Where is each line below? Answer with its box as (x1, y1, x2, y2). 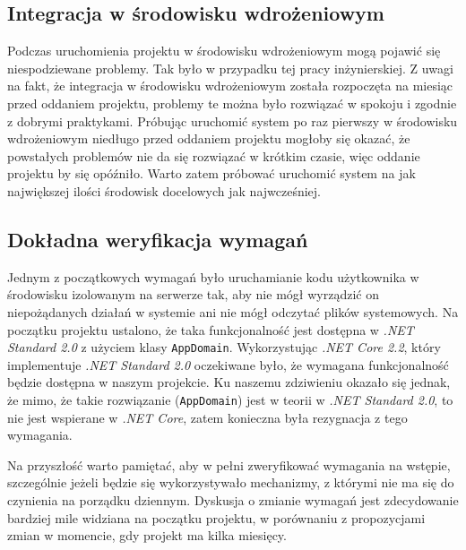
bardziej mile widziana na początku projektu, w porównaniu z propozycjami (7, 508, 426, 527)
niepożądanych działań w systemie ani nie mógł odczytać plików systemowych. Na (7, 302, 459, 321)
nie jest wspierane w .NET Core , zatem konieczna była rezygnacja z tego (7, 408, 408, 426)
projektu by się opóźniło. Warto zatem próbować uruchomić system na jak (7, 164, 416, 183)
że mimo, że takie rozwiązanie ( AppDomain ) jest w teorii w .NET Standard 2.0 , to (7, 390, 453, 408)
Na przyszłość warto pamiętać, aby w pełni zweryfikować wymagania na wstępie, (7, 455, 451, 474)
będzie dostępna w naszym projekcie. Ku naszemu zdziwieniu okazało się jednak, (7, 373, 451, 391)
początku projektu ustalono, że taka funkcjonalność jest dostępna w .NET (7, 320, 414, 339)
